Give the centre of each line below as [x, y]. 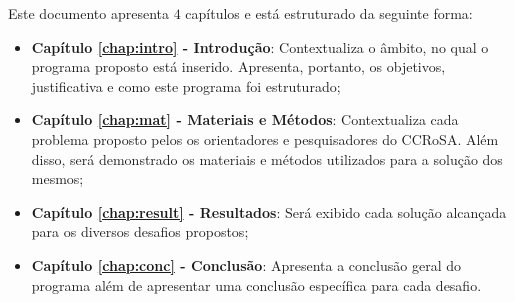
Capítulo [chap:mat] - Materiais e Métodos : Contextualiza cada [245, 119]
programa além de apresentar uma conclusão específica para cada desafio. [256, 284]
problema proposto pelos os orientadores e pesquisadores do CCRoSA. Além [265, 138]
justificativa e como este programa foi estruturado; [186, 85]
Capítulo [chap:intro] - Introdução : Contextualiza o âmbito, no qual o [260, 46]
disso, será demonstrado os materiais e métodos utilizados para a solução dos [267, 158]
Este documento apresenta [88, 13]
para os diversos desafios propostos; [140, 231]
